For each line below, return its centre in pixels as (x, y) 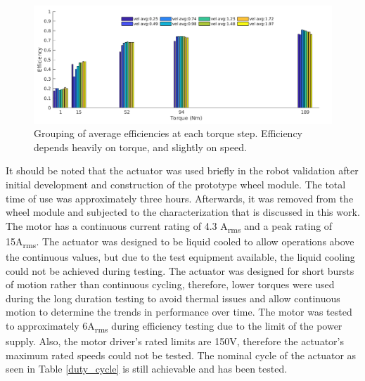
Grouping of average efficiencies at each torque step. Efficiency (168, 133)
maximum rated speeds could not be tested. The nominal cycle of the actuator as (181, 355)
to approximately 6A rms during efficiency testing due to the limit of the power (174, 327)
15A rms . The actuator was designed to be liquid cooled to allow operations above (180, 242)
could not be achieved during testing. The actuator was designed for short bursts (180, 270)
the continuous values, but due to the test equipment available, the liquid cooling (180, 257)
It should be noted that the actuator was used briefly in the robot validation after (182, 170)
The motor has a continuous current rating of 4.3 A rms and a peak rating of (169, 226)
